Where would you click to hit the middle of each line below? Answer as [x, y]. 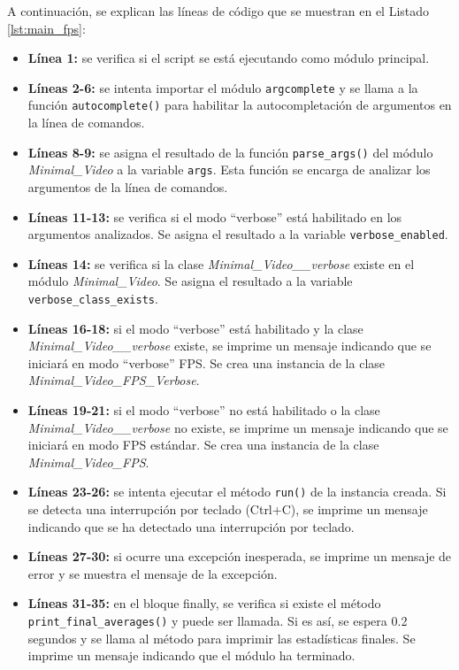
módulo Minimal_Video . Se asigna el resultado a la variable [190, 281]
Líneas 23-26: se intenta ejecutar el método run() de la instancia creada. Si [237, 492]
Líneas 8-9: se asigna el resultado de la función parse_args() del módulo [230, 152]
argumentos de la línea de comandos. [128, 187]
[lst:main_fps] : [46, 28]
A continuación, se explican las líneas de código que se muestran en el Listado [218, 11]
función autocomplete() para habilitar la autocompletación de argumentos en [240, 105]
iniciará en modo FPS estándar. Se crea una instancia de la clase [203, 445]
